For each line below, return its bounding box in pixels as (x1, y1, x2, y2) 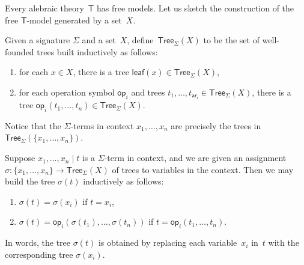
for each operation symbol (19, 85, 115, 98)
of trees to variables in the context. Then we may (112, 163, 294, 175)
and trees (131, 85, 165, 98)
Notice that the (5, 119, 61, 132)
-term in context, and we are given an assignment (104, 151, 287, 164)
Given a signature (5, 34, 70, 46)
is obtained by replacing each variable (98, 236, 237, 249)
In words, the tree (5, 236, 71, 249)
